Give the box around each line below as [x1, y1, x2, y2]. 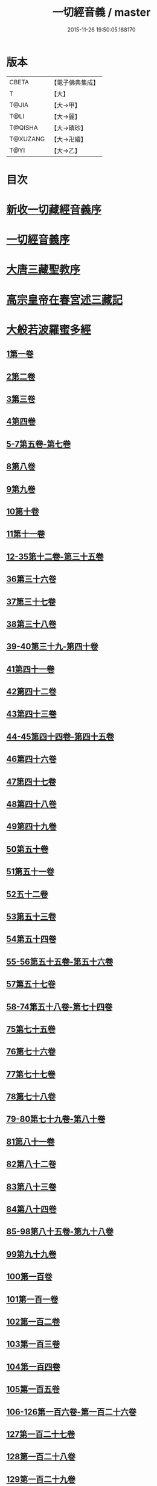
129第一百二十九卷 [6, 1474, 75, 1484]
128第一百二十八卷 [6, 1451, 75, 1462]
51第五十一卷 [6, 866, 55, 877]
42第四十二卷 [6, 686, 57, 697]
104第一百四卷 [6, 1362, 60, 1372]
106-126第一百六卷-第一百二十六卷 [6, 1407, 137, 1417]
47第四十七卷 [6, 777, 56, 787]
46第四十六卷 [6, 754, 57, 765]
